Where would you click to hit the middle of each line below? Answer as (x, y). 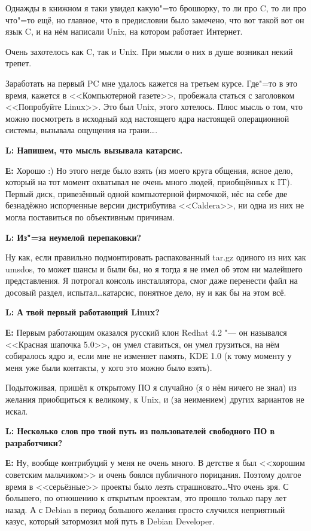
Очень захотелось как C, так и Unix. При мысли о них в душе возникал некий (149, 51)
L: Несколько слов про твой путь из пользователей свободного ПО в (140, 431)
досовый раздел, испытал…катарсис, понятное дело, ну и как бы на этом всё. (146, 292)
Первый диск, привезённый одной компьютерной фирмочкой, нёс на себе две (147, 193)
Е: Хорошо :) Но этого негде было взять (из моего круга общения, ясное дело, (149, 170)
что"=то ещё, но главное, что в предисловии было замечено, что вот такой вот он (155, 19)
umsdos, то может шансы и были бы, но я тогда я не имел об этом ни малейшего (154, 268)
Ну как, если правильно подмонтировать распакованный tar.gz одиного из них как (156, 257)
